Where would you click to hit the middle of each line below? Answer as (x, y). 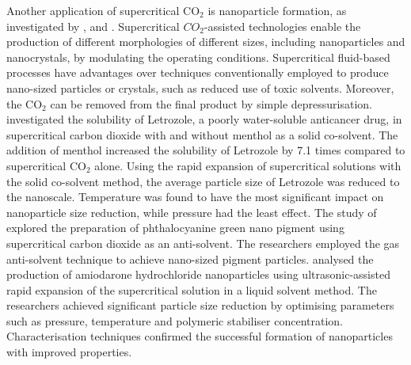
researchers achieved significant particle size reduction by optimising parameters (200, 305)
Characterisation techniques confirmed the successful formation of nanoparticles (200, 336)
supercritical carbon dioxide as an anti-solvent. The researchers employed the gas (203, 243)
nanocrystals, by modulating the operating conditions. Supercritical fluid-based (198, 57)
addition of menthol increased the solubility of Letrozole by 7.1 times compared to (206, 150)
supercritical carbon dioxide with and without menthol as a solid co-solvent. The (202, 134)
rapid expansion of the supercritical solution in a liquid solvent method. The (192, 289)
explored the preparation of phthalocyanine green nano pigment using (175, 228)
